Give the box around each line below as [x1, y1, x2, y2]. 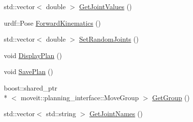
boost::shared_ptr [4, 82, 58, 92]
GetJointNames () [89, 108, 143, 119]
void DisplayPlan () [4, 50, 62, 60]
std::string [46, 108, 76, 119]
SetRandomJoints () [79, 34, 139, 44]
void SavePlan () [4, 66, 53, 76]
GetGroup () [152, 92, 190, 102]
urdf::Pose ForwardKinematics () [4, 17, 101, 28]
